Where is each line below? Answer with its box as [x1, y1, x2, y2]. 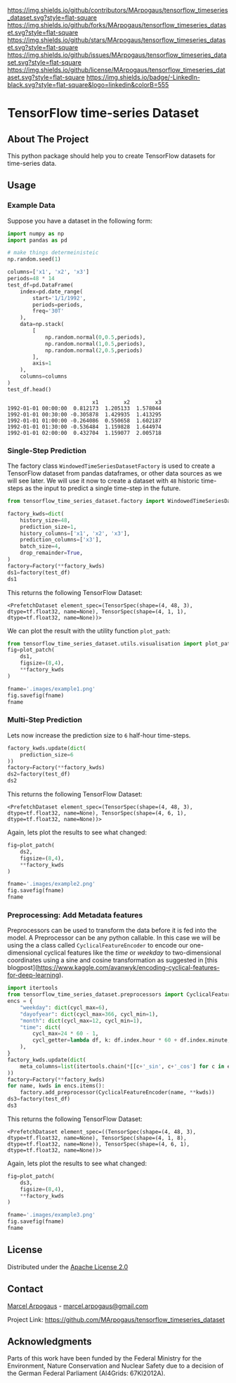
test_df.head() [7, 386, 52, 393]
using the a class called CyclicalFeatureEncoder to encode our [7, 941, 188, 950]
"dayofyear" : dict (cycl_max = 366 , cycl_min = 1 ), [20, 1011, 159, 1018]
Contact [7, 1283, 44, 1295]
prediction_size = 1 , [20, 523, 77, 530]
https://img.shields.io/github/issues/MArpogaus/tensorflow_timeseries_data [7, 51, 227, 59]
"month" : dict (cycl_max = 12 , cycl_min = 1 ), [20, 1017, 143, 1024]
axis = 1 [32, 360, 52, 367]
